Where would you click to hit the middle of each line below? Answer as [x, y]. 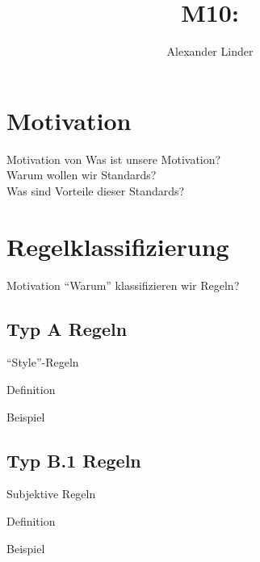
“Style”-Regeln [43, 362]
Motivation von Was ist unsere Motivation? [114, 159]
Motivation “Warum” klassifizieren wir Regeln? [123, 285]
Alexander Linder [210, 51]
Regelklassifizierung [118, 246]
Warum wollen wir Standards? [82, 175]
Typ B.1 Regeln [74, 460]
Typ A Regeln [67, 328]
